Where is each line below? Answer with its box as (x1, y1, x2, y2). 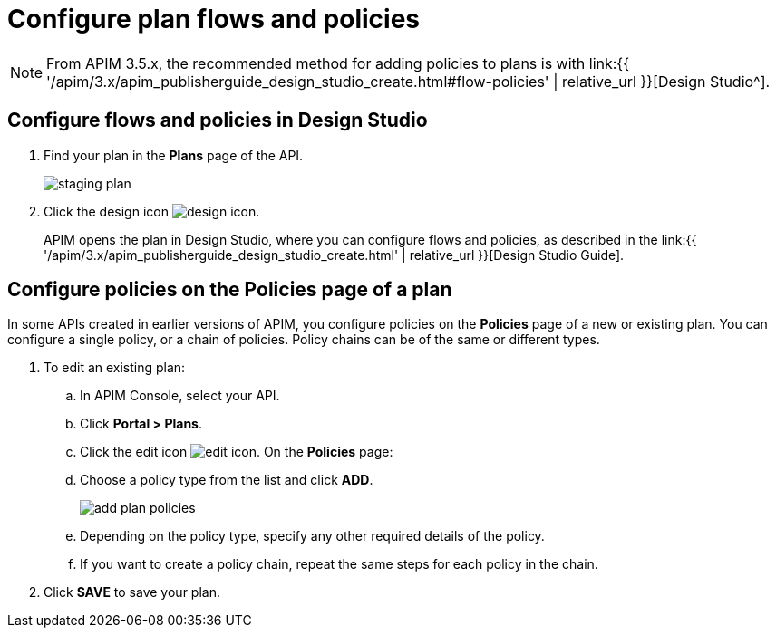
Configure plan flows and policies (7, 4, 421, 34)
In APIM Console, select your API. (80, 388, 280, 404)
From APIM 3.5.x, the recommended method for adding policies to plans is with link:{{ (46, 53, 630, 72)
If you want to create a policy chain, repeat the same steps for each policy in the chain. (80, 556, 598, 572)
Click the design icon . (44, 203, 260, 219)
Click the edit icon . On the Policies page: (80, 444, 393, 460)
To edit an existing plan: (44, 360, 186, 376)
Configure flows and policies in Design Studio (7, 109, 428, 132)
